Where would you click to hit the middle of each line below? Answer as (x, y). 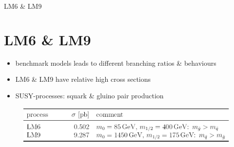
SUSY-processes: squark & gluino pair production (89, 95)
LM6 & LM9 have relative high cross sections (83, 79)
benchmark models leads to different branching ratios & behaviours (116, 63)
